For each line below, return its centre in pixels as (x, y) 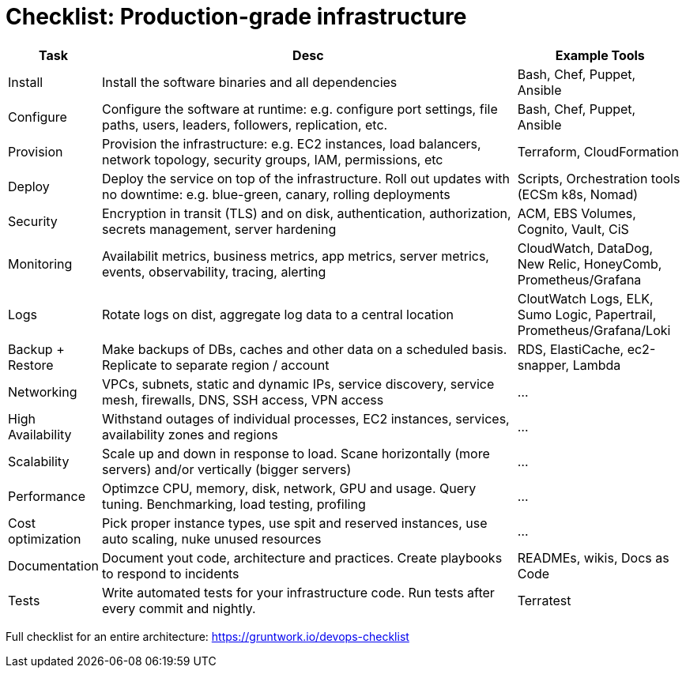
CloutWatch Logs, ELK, (585, 298)
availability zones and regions (190, 434)
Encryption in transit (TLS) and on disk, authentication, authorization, (307, 213)
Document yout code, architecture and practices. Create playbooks (302, 557)
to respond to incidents (171, 573)
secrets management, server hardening (219, 229)
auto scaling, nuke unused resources (212, 538)
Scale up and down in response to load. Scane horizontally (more (296, 453)
